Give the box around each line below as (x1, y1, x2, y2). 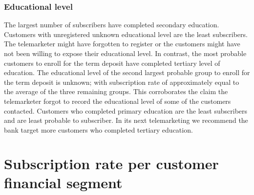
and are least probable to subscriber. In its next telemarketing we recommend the (4, 115, 248, 125)
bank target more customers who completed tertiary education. (4, 124, 193, 135)
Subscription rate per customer (4, 153, 219, 173)
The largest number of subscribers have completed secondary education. (4, 19, 219, 30)
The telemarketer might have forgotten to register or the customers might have (4, 39, 240, 49)
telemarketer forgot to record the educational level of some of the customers (4, 96, 231, 106)
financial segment (4, 172, 123, 192)
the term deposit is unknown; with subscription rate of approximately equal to (4, 77, 239, 87)
